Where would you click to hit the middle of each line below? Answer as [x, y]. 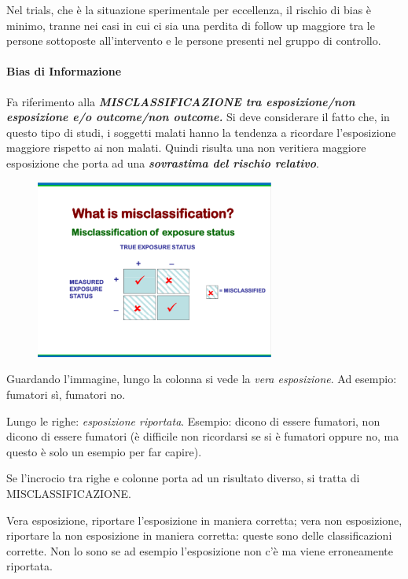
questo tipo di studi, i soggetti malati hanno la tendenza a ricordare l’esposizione [201, 132]
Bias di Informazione [64, 71]
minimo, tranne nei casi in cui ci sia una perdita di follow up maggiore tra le [191, 25]
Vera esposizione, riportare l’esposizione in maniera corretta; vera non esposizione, [204, 520]
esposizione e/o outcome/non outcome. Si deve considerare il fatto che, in [198, 117]
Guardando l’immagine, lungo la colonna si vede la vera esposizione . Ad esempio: [202, 379]
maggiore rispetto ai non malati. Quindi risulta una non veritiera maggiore [186, 148]
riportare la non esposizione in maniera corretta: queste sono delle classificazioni [199, 535]
